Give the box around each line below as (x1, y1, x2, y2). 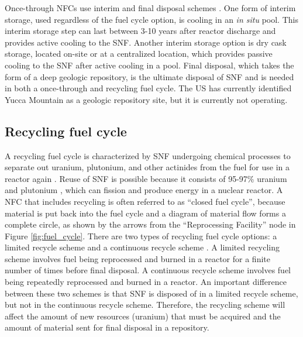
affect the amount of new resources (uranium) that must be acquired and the (5, 310, 281, 322)
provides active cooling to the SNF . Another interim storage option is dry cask (5, 36, 287, 48)
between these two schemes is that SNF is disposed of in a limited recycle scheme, (5, 287, 298, 299)
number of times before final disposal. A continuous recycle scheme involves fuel (5, 264, 291, 276)
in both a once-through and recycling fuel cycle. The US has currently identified (5, 82, 292, 94)
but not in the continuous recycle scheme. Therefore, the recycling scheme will (5, 298, 285, 311)
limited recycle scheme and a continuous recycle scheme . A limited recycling (5, 241, 280, 253)
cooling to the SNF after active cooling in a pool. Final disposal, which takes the (5, 59, 294, 71)
